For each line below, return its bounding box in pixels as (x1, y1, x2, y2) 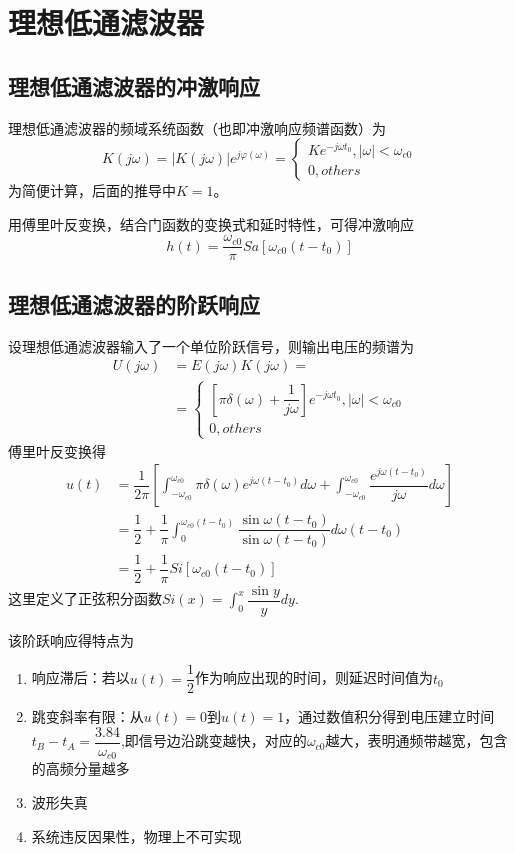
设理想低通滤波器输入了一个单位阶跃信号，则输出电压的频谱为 (8, 335, 414, 356)
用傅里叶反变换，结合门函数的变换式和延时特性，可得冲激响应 (8, 213, 414, 234)
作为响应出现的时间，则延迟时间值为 (195, 667, 433, 688)
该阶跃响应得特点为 (8, 629, 134, 650)
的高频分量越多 (31, 758, 130, 779)
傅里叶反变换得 (8, 440, 106, 461)
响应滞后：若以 (31, 667, 130, 688)
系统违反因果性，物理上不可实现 (31, 825, 242, 846)
